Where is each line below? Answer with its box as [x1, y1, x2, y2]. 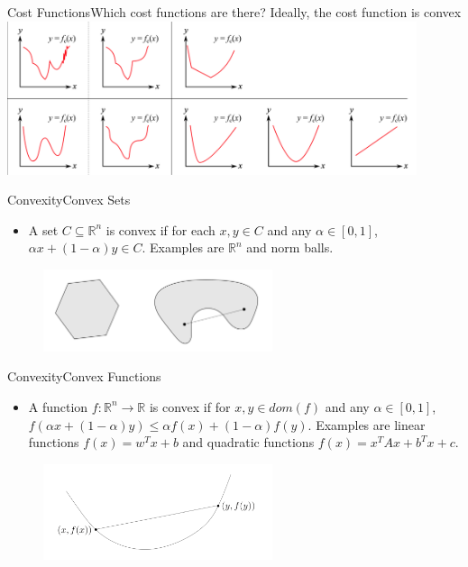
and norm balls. [246, 238, 334, 257]
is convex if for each [106, 220, 216, 239]
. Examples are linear [307, 415, 426, 434]
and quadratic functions [182, 433, 315, 452]
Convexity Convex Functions [7, 367, 161, 386]
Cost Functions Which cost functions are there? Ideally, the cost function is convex [7, 3, 462, 21]
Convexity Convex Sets [7, 190, 131, 209]
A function [28, 397, 88, 416]
